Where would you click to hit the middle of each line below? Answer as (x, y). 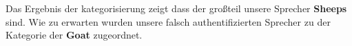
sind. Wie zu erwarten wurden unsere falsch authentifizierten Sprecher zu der (168, 21)
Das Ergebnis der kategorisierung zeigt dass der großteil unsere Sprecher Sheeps (176, 8)
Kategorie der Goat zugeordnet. (74, 35)
